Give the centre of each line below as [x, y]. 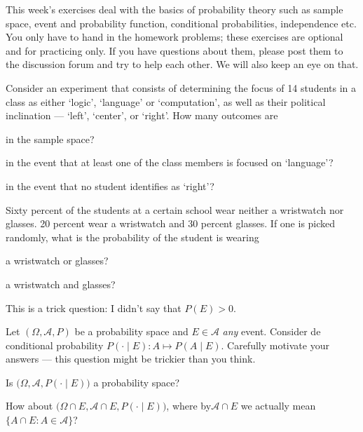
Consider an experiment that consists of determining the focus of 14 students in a [181, 87]
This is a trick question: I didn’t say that [94, 308]
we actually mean [278, 406]
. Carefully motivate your [275, 345]
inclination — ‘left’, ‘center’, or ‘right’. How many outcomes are [142, 115]
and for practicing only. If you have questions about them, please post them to [174, 50]
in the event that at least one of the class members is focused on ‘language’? [170, 162]
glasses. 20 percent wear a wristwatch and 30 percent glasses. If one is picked [171, 223]
